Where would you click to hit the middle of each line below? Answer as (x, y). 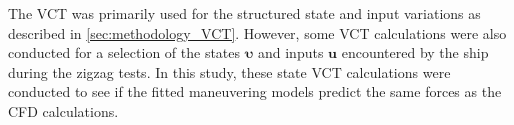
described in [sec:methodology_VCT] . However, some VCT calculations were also (257, 32)
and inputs (290, 52)
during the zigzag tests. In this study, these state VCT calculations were (229, 71)
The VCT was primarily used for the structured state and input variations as (244, 13)
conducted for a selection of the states (124, 52)
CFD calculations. (63, 110)
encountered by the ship (415, 52)
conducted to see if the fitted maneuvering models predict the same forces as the (255, 91)
